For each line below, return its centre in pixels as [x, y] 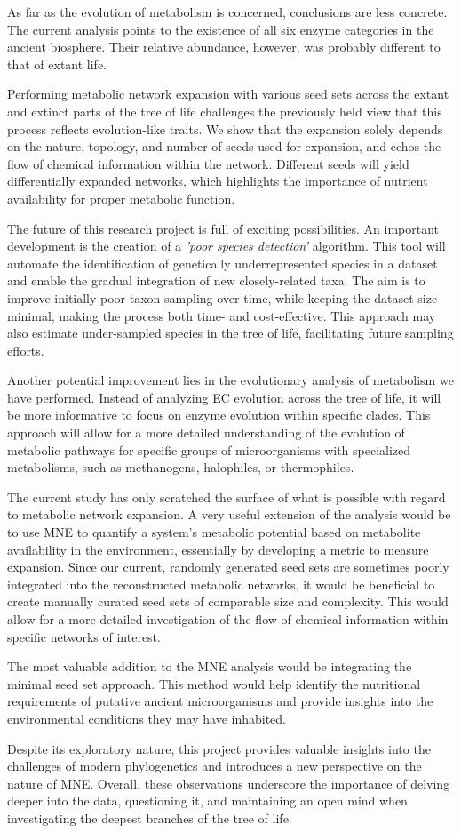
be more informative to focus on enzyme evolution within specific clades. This [219, 415]
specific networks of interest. [84, 636]
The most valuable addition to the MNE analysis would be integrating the [210, 666]
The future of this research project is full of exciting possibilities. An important [223, 228]
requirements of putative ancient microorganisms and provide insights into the [220, 701]
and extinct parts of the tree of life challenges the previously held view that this [225, 111]
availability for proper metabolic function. [121, 198]
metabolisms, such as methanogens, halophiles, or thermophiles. [181, 467]
